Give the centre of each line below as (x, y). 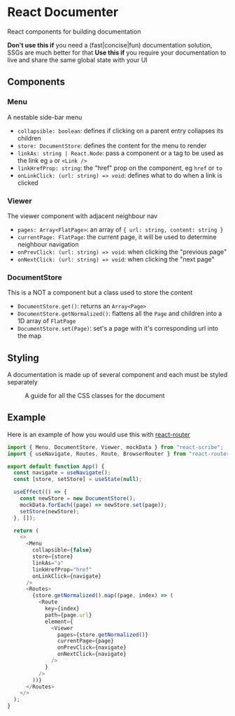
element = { (59, 622)
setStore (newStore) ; (50, 511)
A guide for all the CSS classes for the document (95, 396)
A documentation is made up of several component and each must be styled (117, 375)
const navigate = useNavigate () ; (62, 473)
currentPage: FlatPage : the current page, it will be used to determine (117, 237)
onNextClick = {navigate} (92, 654)
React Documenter (63, 12)
